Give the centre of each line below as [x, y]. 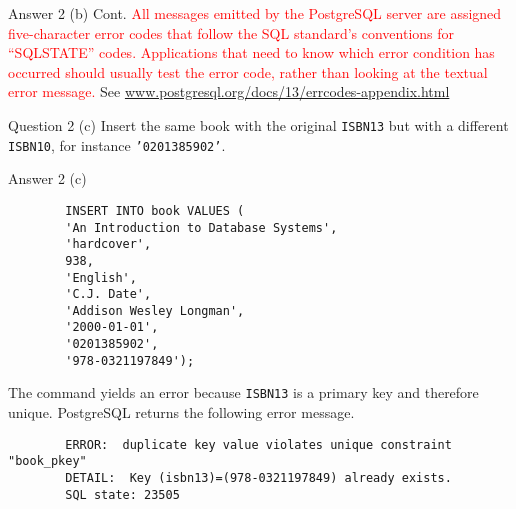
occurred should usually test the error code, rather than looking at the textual [248, 71]
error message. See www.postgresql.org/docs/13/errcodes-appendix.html [229, 91]
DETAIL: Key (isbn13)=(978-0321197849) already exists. [258, 478]
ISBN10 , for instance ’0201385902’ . [117, 144]
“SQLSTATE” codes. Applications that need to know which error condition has [251, 52]
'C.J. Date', [108, 294]
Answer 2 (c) [47, 178]
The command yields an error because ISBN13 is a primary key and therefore [243, 392]
